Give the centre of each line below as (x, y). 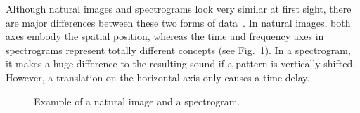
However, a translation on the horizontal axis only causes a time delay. (158, 77)
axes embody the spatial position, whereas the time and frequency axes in (165, 36)
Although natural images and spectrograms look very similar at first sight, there (179, 8)
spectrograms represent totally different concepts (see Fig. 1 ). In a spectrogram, (178, 49)
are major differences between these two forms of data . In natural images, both (178, 22)
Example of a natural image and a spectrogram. (137, 101)
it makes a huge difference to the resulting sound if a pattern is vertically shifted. (181, 64)
